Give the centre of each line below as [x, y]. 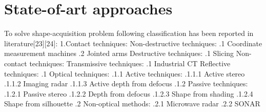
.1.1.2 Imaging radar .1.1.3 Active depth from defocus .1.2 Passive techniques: [126, 83]
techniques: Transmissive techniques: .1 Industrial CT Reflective [130, 63]
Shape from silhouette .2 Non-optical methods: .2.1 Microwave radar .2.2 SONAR [132, 104]
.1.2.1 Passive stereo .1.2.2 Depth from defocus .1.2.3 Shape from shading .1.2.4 [129, 93]
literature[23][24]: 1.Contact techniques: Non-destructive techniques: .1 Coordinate [133, 43]
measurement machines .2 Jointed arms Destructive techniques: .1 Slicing [119, 53]
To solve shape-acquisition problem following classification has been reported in [129, 33]
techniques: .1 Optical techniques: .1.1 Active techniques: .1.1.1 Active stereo [125, 73]
